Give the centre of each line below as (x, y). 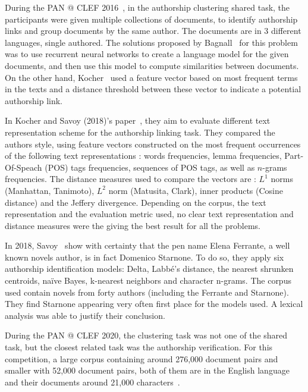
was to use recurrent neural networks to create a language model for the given (147, 54)
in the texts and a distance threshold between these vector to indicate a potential (153, 89)
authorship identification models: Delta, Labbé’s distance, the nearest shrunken (149, 269)
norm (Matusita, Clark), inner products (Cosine (196, 190)
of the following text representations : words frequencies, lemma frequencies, (143, 156)
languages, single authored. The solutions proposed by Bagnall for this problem (151, 42)
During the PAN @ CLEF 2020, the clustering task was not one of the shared (146, 335)
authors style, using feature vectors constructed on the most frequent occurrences (153, 144)
